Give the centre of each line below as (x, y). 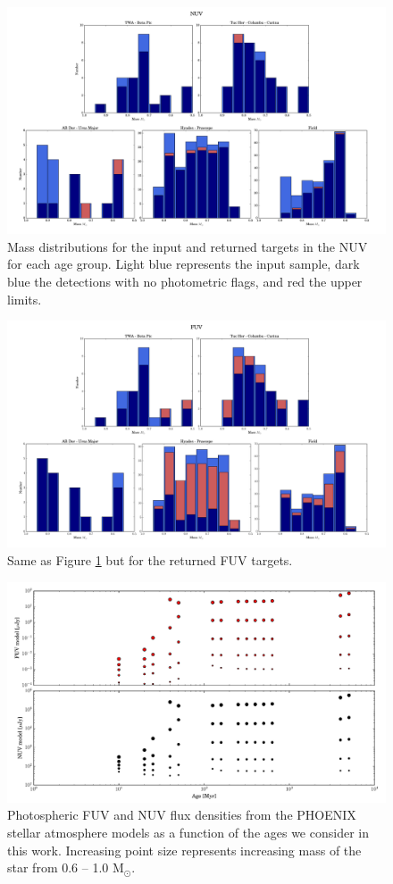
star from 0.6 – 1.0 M (66, 867)
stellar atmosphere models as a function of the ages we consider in (188, 832)
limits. (25, 299)
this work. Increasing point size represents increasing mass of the (184, 850)
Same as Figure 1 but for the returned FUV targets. (150, 560)
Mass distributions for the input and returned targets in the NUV (188, 246)
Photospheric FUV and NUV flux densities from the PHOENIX (182, 815)
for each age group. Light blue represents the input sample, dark (184, 264)
